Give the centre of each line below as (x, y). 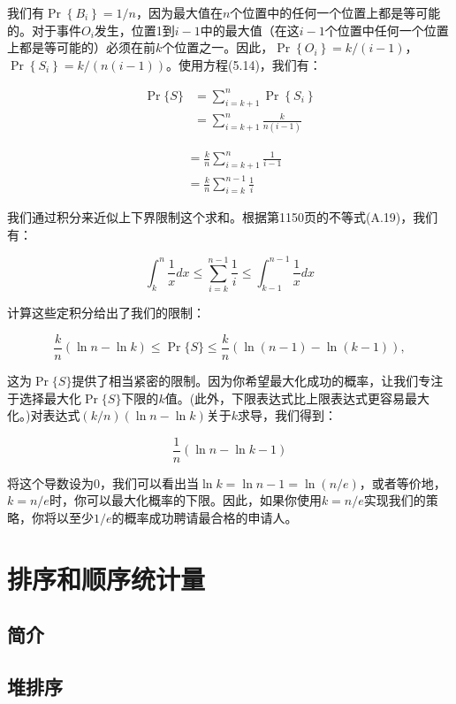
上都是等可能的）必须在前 (81, 47)
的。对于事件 (44, 30)
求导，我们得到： (288, 415)
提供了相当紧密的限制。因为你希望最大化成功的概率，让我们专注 (258, 380)
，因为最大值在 (179, 12)
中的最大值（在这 (250, 30)
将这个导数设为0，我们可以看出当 (103, 482)
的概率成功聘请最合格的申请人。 (205, 517)
